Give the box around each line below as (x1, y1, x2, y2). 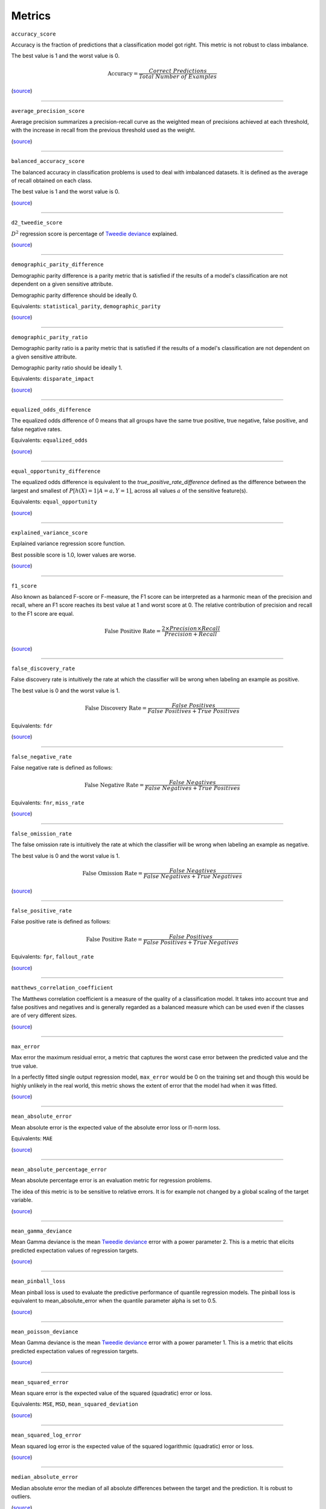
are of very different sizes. (11, 1012, 77, 1019)
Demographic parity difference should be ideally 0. (11, 292, 138, 299)
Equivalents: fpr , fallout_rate (11, 953, 94, 960)
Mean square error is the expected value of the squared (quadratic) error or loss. (11, 1389, 213, 1397)
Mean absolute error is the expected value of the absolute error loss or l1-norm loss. (11, 1123, 220, 1131)
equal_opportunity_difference (11, 468, 101, 475)
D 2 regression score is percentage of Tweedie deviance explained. (11, 229, 178, 237)
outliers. (11, 1493, 31, 1500)
